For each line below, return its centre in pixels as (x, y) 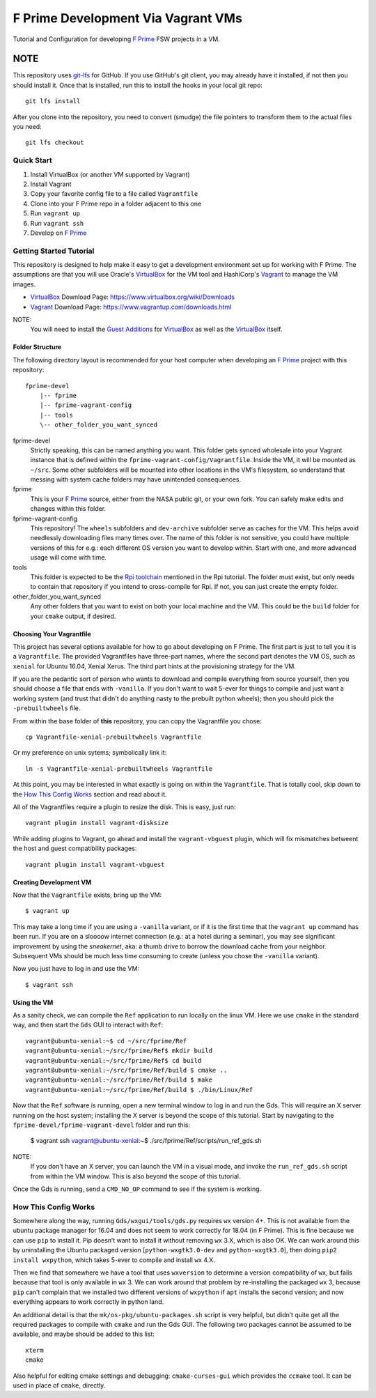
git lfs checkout (55, 143)
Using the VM (33, 1002)
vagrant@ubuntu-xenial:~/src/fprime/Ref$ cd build (113, 1060)
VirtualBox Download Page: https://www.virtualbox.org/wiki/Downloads (133, 297)
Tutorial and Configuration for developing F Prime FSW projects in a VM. (117, 39)
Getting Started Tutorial (54, 251)
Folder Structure (37, 347)
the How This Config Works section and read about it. (90, 794)
